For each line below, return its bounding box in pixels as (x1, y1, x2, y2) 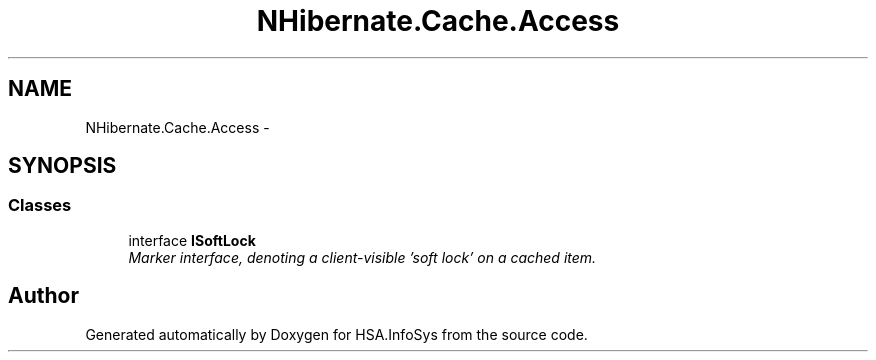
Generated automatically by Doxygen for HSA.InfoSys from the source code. (85, 325, 588, 343)
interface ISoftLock (128, 231, 256, 249)
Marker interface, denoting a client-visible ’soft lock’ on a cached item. (128, 248, 597, 266)
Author (8, 283, 79, 309)
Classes (8, 195, 72, 216)
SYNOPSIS (8, 153, 117, 179)
